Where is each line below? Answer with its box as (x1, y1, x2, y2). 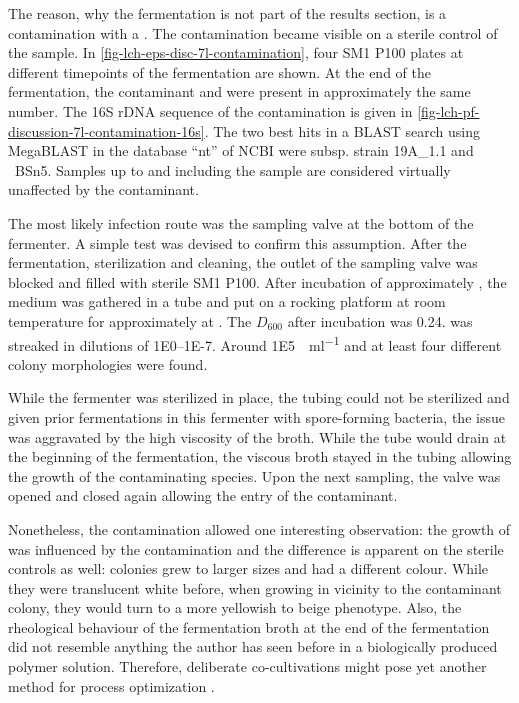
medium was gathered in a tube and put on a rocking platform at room (8, 291, 446, 312)
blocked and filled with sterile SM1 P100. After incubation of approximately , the (8, 271, 507, 292)
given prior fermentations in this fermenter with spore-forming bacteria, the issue (8, 406, 505, 427)
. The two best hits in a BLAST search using (204, 120, 480, 141)
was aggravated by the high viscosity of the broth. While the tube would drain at (8, 426, 507, 447)
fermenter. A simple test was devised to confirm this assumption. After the (8, 232, 467, 253)
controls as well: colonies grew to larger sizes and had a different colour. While (8, 558, 489, 579)
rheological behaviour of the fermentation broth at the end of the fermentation (8, 616, 490, 637)
